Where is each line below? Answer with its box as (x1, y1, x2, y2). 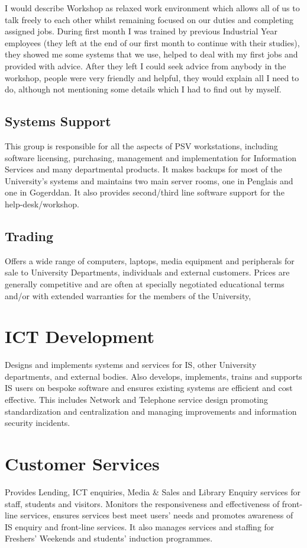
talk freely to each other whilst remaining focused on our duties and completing (5, 13, 294, 25)
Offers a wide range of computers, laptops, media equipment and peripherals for (5, 254, 295, 267)
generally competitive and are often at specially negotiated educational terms (5, 277, 285, 290)
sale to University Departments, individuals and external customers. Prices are (5, 266, 290, 278)
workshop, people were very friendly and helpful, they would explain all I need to (5, 71, 299, 84)
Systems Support (5, 112, 111, 130)
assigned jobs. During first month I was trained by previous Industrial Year (5, 25, 278, 37)
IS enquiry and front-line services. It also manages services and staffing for (5, 520, 274, 533)
